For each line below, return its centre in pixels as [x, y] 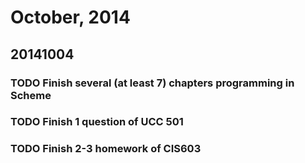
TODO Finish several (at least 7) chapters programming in [152, 83]
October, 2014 [70, 17]
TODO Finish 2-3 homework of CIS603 [106, 149]
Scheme [31, 95]
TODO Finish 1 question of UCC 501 [97, 122]
